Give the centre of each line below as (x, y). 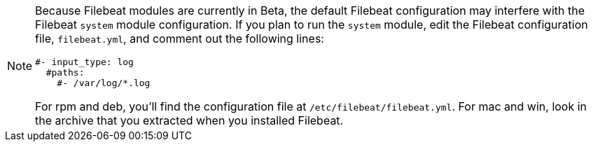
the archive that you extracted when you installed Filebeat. (189, 120)
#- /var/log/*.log (104, 83)
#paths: (65, 72)
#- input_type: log (84, 62)
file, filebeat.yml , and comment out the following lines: (180, 38)
